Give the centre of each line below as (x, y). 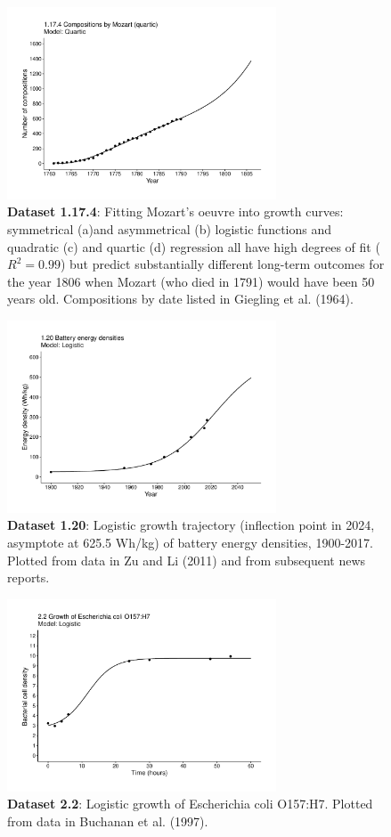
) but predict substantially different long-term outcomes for (222, 264)
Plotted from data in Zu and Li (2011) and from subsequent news (187, 560)
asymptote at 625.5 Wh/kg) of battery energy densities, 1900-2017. (190, 543)
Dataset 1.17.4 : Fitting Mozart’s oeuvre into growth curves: (175, 211)
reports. (29, 577)
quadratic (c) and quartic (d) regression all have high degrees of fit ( (194, 246)
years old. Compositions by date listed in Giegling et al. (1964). (180, 299)
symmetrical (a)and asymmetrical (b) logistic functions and (169, 229)
